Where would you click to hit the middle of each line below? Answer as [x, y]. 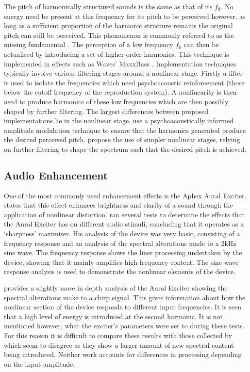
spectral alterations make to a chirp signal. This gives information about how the [125, 297]
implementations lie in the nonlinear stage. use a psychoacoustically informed [119, 121]
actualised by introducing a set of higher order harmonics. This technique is [117, 54]
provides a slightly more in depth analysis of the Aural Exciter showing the [116, 288]
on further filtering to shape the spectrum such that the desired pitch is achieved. [125, 149]
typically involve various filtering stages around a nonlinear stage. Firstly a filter [124, 73]
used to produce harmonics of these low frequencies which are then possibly [116, 101]
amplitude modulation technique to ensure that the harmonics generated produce [125, 130]
